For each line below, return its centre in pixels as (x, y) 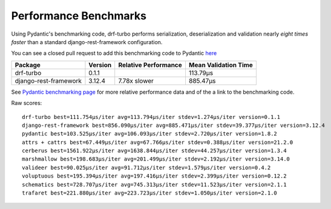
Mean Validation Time (221, 65)
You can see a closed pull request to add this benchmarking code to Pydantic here (114, 53)
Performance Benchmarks (79, 16)
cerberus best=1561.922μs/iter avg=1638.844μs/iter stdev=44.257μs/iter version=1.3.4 (154, 151)
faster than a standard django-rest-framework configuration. (87, 42)
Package (28, 65)
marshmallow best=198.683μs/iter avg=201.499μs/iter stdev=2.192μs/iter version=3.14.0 (156, 159)
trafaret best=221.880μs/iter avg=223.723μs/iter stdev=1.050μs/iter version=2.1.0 (150, 193)
